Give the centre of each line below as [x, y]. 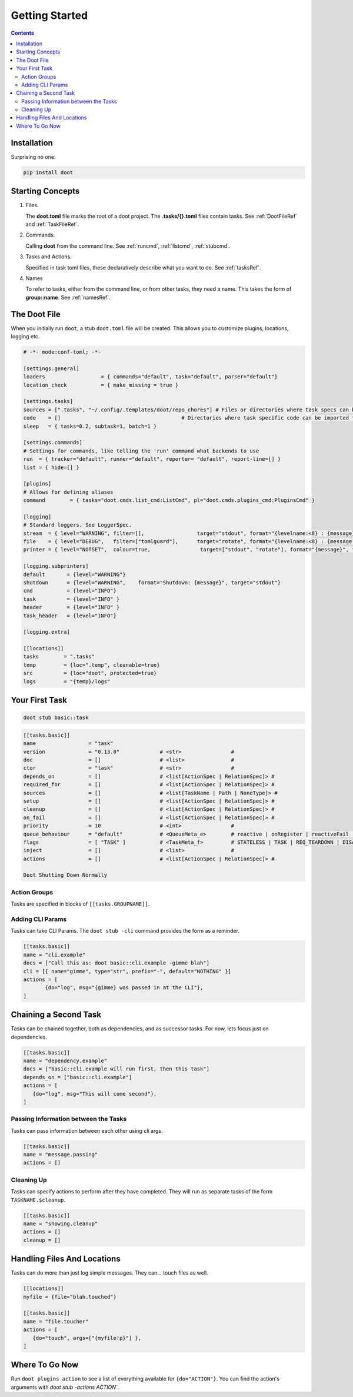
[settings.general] [51, 368]
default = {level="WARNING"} [74, 574]
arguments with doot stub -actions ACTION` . [65, 1387]
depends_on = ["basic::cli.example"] [78, 1077]
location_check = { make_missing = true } [101, 385]
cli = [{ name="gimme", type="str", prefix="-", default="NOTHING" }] [127, 971]
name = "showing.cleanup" [61, 1223]
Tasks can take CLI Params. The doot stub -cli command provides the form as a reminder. [125, 931]
